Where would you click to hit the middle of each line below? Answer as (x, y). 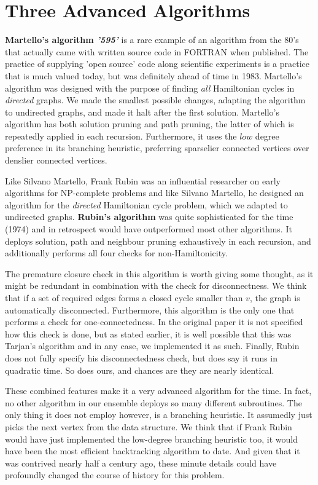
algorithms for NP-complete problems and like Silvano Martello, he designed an (154, 193)
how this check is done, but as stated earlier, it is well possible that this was (148, 333)
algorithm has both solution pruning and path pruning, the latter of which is (149, 124)
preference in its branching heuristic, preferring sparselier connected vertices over (157, 148)
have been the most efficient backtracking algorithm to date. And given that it (153, 451)
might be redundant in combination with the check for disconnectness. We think (156, 286)
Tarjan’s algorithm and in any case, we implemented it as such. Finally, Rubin (152, 346)
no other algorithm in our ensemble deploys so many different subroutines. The (153, 402)
